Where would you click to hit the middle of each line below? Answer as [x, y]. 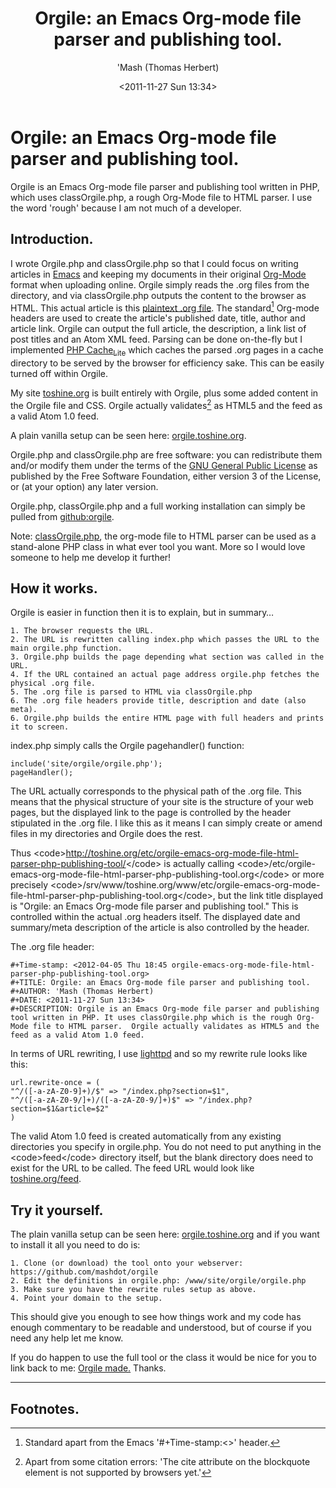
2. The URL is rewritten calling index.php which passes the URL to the [165, 640]
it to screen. [40, 727]
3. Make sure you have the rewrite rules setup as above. [133, 1290]
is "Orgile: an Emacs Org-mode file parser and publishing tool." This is [154, 906]
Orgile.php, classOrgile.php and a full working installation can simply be [158, 506]
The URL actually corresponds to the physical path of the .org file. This [156, 791]
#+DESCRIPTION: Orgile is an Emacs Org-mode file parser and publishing [165, 1009]
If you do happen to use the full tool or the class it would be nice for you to [163, 1358]
